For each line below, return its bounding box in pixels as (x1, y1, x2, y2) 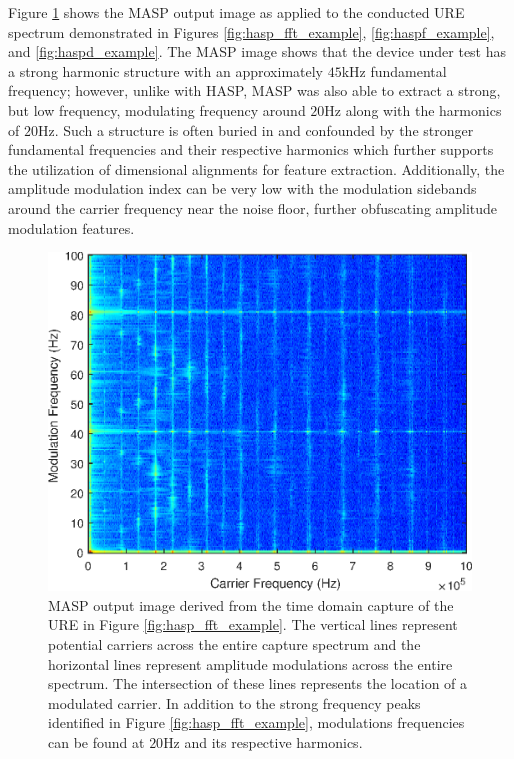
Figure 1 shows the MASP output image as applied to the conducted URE (8, 2, 465, 22)
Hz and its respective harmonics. (163, 731, 363, 752)
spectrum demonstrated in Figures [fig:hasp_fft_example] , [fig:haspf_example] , (8, 21, 495, 42)
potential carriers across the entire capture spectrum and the (48, 634, 421, 655)
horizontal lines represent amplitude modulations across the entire (48, 653, 453, 674)
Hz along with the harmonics (324, 99, 502, 120)
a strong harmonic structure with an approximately (8, 60, 323, 81)
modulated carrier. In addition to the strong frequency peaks (48, 692, 421, 713)
